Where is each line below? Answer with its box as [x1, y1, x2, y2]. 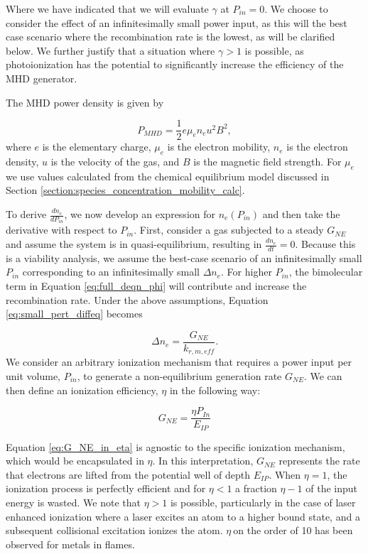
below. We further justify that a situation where [6, 43, 215, 58]
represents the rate [278, 453, 360, 468]
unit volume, [6, 368, 61, 383]
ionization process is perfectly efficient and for [6, 481, 206, 496]
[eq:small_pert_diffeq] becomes [6, 306, 143, 321]
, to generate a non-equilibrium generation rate [77, 368, 282, 383]
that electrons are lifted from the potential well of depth [6, 467, 250, 482]
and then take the [262, 207, 340, 221]
